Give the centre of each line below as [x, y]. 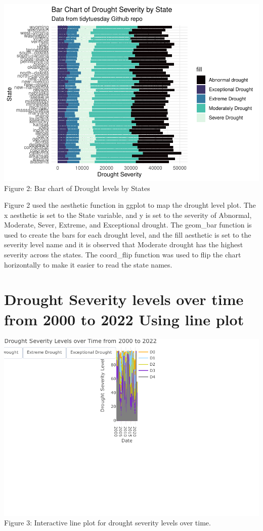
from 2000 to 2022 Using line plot [124, 319]
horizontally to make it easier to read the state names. [88, 264]
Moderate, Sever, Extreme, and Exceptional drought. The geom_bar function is [128, 225]
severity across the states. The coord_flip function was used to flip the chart [123, 255]
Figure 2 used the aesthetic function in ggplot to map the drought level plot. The [130, 205]
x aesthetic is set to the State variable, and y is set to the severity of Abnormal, [128, 215]
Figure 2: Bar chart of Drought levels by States [77, 188]
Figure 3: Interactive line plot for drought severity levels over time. [107, 523]
